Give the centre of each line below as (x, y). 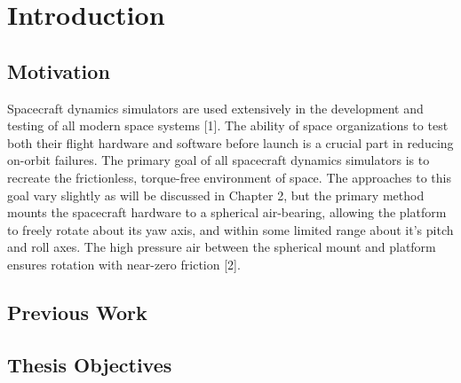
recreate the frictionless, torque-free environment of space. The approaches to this (229, 177)
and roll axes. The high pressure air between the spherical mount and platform (222, 247)
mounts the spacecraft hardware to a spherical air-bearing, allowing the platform (227, 212)
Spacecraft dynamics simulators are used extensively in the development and (215, 108)
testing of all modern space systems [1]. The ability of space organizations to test (228, 125)
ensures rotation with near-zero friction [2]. (124, 264)
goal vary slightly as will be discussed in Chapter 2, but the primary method (216, 195)
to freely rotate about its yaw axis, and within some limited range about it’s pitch (230, 229)
